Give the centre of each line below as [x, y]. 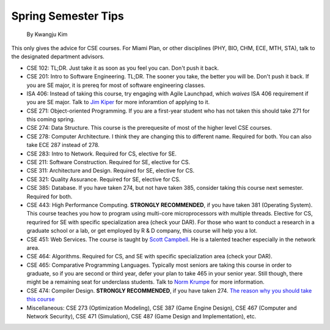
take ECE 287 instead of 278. [63, 145]
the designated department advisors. [58, 57]
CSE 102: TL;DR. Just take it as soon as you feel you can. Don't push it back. [123, 68]
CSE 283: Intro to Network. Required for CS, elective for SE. [102, 154]
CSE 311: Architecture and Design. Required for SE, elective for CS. [111, 171]
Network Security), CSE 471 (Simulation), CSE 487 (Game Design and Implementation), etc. [141, 317]
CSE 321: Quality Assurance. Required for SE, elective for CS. [104, 179]
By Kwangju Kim [47, 34]
